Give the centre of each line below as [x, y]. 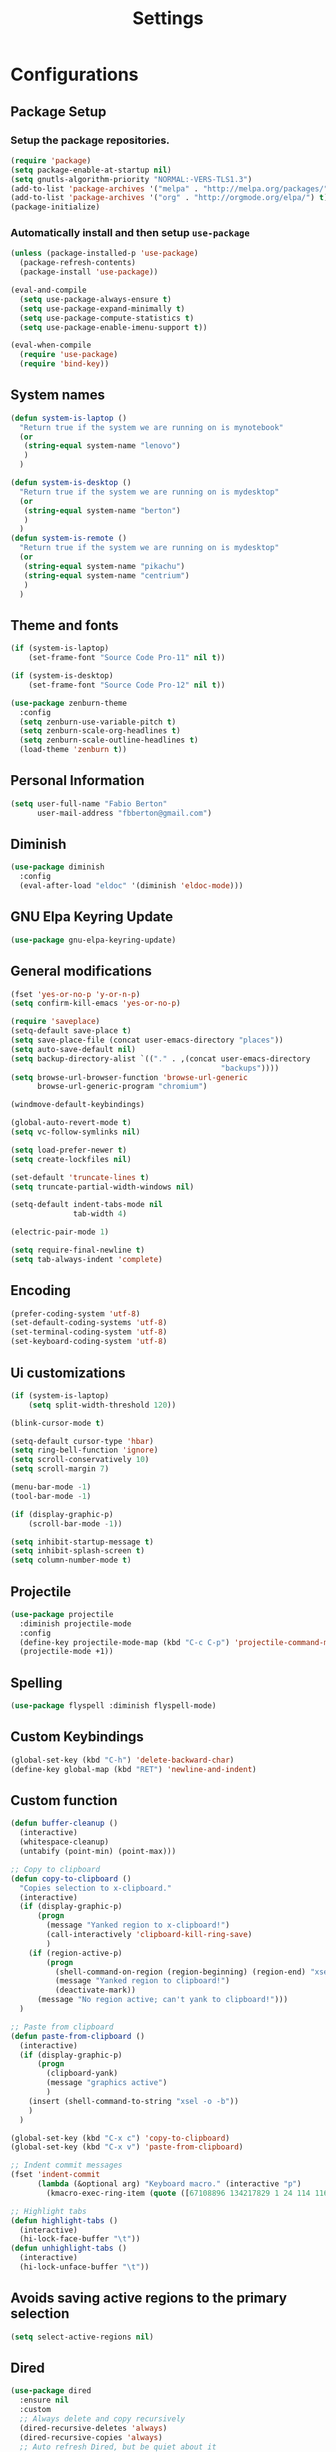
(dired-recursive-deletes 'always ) [93, 2428]
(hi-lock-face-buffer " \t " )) [80, 2239]
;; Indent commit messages [66, 2165]
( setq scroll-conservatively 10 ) [80, 1460]
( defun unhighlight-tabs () [69, 2248]
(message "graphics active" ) [107, 2083]
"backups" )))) [250, 1068]
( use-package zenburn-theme [69, 703]
